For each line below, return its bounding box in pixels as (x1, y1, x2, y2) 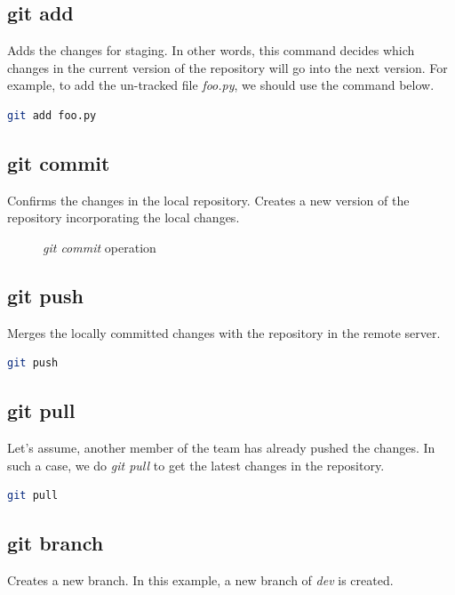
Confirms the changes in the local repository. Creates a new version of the (7, 190, 410, 209)
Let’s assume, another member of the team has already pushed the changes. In (7, 438, 435, 457)
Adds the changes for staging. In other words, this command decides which (7, 41, 415, 60)
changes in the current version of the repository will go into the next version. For (7, 58, 448, 76)
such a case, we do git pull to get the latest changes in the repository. (7, 455, 385, 474)
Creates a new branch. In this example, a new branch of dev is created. (7, 571, 394, 590)
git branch (7, 529, 104, 557)
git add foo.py (7, 109, 97, 122)
